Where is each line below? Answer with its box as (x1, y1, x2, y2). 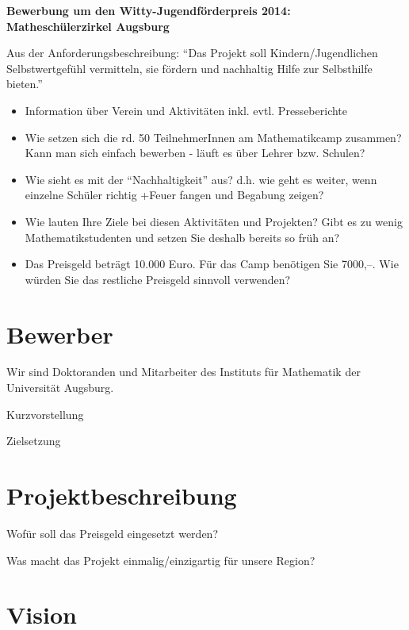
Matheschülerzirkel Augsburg (6, 17, 170, 34)
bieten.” (6, 75, 43, 92)
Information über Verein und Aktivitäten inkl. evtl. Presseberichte (25, 102, 348, 118)
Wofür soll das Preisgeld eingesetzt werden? (6, 524, 218, 541)
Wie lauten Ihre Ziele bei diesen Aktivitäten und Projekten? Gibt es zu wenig (25, 213, 403, 229)
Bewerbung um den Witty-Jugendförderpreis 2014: (6, 2, 291, 18)
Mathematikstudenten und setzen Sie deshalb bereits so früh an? (25, 229, 340, 245)
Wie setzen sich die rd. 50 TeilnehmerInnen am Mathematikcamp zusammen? (25, 129, 402, 145)
